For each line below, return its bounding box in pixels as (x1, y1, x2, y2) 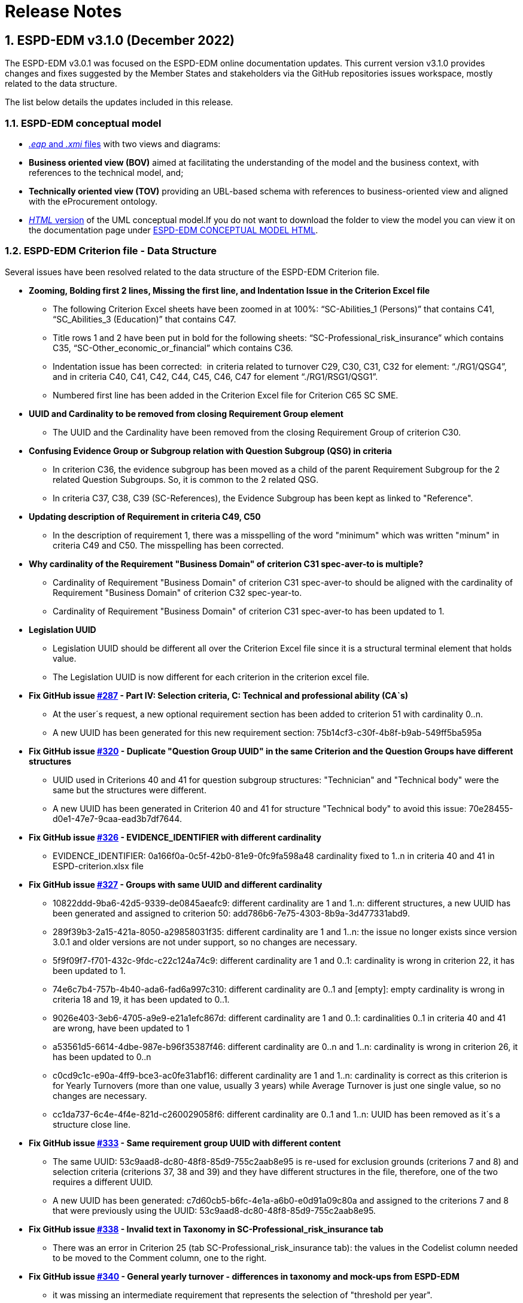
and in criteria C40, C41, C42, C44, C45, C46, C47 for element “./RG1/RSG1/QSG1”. (53, 371, 378, 382)
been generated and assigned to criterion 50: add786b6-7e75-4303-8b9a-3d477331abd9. (53, 908, 410, 918)
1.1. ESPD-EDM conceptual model (5, 117, 162, 129)
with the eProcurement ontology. (29, 196, 157, 206)
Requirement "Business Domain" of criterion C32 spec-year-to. (53, 587, 302, 598)
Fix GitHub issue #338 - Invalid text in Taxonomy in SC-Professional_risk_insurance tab (29, 1223, 384, 1234)
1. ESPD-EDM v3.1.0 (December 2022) (5, 32, 235, 48)
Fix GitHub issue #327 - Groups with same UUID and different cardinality (29, 879, 323, 890)
